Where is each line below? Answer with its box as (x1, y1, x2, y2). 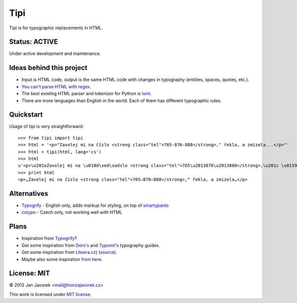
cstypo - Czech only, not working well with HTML (21, 209, 122, 215)
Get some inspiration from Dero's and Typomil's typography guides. (21, 242, 160, 248)
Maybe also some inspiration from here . (21, 256, 103, 262)
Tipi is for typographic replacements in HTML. (9, 25, 103, 31)
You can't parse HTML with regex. (21, 83, 92, 89)
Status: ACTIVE (9, 38, 58, 46)
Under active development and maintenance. (9, 51, 101, 57)
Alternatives (9, 189, 49, 198)
